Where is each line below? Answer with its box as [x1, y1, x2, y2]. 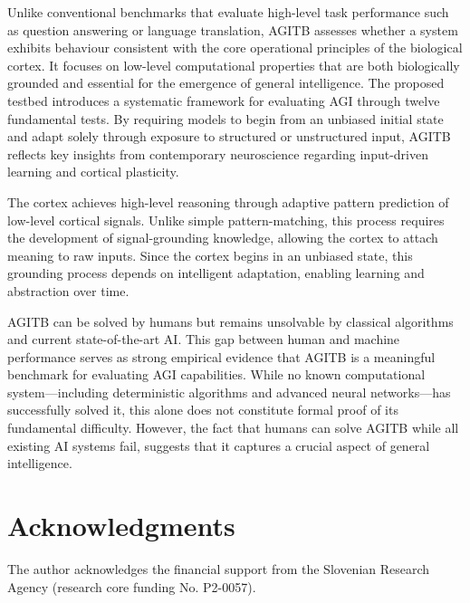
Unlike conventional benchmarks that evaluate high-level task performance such [7, 3, 449, 21]
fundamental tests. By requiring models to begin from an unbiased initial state [7, 109, 444, 128]
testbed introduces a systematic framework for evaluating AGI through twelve [7, 91, 440, 110]
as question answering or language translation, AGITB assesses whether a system [7, 20, 458, 39]
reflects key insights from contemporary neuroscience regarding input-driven [7, 144, 428, 163]
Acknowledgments [7, 507, 235, 544]
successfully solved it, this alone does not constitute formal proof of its [7, 400, 398, 419]
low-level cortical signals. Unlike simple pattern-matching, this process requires [7, 210, 445, 229]
